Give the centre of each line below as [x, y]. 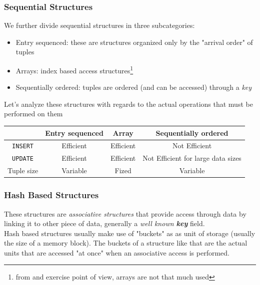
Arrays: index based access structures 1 [74, 70]
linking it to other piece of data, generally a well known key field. [104, 223]
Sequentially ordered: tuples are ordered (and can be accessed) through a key [134, 87]
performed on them [33, 114]
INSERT [23, 146]
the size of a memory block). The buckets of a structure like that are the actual [126, 243]
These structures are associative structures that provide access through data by [125, 213]
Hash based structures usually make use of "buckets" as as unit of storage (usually [130, 233]
